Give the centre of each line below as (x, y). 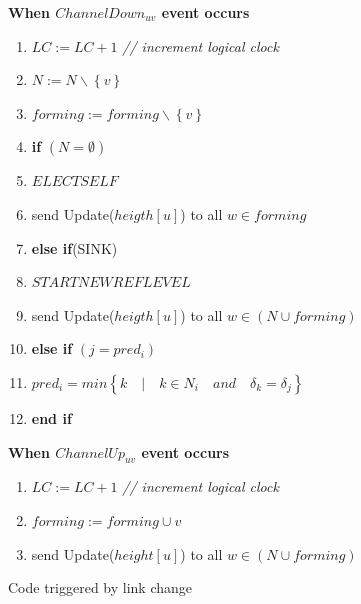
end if (51, 417)
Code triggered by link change (100, 587)
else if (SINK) (74, 247)
